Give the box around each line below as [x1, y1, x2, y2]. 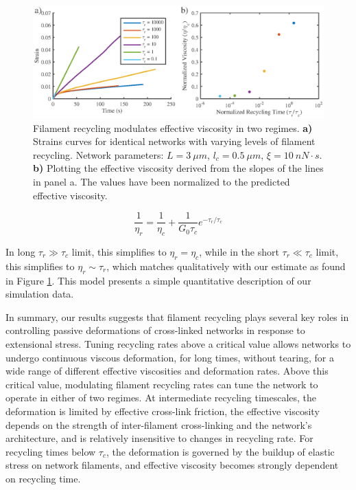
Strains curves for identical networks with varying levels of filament [33, 134, 316, 148]
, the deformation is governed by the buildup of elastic [106, 444, 335, 458]
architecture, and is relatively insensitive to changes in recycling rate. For [5, 431, 313, 445]
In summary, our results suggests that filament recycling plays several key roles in [5, 309, 349, 324]
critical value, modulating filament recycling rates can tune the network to [5, 377, 318, 391]
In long [5, 244, 36, 258]
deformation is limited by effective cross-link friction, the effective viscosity [5, 403, 320, 418]
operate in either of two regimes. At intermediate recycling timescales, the [5, 390, 317, 405]
